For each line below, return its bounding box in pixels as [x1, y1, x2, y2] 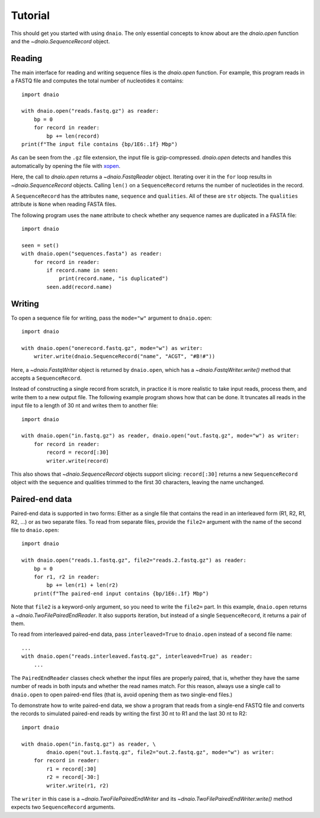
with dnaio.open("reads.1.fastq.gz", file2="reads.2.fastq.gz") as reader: [21, 557, 247, 564]
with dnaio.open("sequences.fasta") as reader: [21, 250, 162, 257]
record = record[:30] [46, 449, 110, 456]
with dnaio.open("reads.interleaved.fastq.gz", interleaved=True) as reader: [21, 653, 253, 660]
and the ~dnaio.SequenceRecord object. [11, 37, 110, 44]
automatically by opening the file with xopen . [11, 162, 121, 169]
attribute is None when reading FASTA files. [11, 200, 117, 208]
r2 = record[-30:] [46, 774, 100, 781]
